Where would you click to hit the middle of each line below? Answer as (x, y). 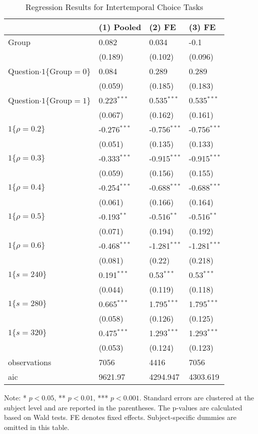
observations (30, 362)
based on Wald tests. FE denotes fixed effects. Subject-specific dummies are (120, 417)
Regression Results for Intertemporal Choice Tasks (114, 7)
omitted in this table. (37, 427)
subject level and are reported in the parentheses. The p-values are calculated (123, 407)
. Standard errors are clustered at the (197, 397)
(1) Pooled (120, 27)
